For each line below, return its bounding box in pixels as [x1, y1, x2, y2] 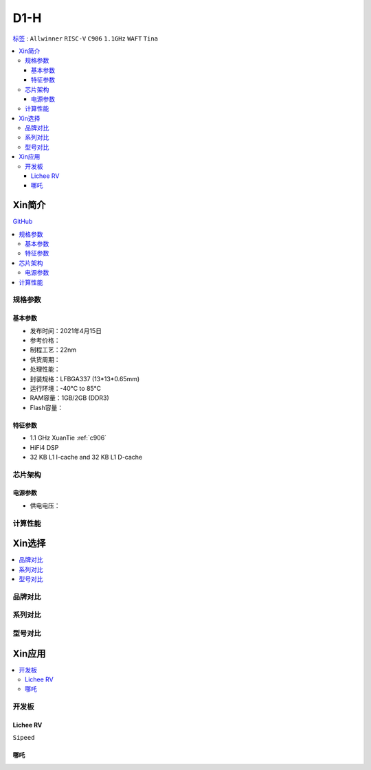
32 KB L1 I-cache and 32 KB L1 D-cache [30, 453, 143, 461]
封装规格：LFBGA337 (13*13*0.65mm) [30, 374, 140, 383]
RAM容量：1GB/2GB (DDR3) [30, 394, 109, 402]
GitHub [12, 217, 33, 226]
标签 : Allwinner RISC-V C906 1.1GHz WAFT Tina [12, 34, 158, 43]
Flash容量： [30, 403, 64, 411]
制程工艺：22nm [30, 346, 77, 354]
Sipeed [12, 734, 35, 742]
